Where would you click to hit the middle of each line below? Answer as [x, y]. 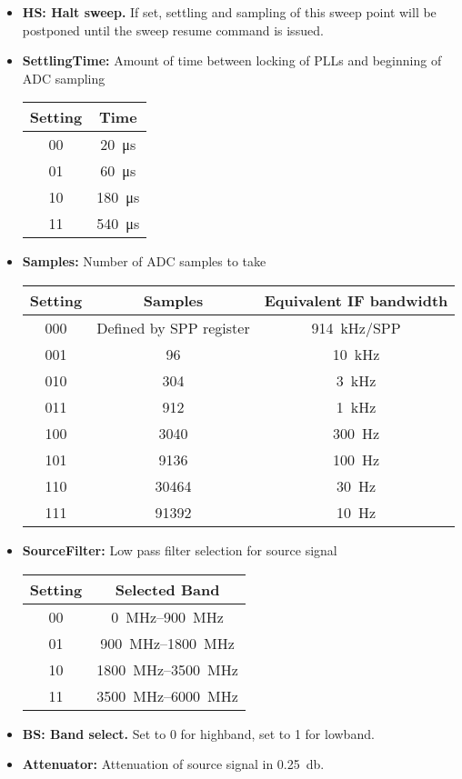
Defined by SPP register [173, 327]
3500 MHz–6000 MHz [167, 695]
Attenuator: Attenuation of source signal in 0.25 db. [173, 764]
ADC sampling [64, 78]
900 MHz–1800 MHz [167, 643]
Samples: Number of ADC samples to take [144, 261]
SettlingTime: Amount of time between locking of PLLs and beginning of [232, 60]
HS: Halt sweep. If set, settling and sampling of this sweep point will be [229, 12]
